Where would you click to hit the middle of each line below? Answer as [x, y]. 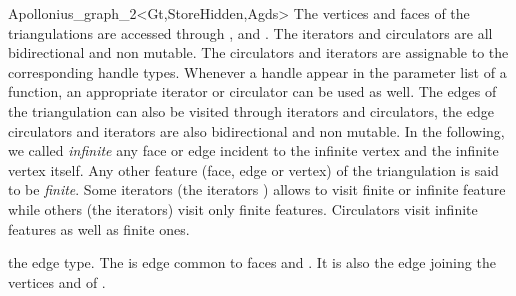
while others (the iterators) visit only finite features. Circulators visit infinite [243, 208]
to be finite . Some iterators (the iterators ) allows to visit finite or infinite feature [257, 189]
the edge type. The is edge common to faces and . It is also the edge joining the [252, 262]
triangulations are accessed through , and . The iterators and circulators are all [250, 32]
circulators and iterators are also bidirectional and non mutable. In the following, [256, 130]
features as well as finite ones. [99, 228]
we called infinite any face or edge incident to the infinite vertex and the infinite [253, 150]
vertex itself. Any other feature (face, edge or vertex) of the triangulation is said [253, 169]
